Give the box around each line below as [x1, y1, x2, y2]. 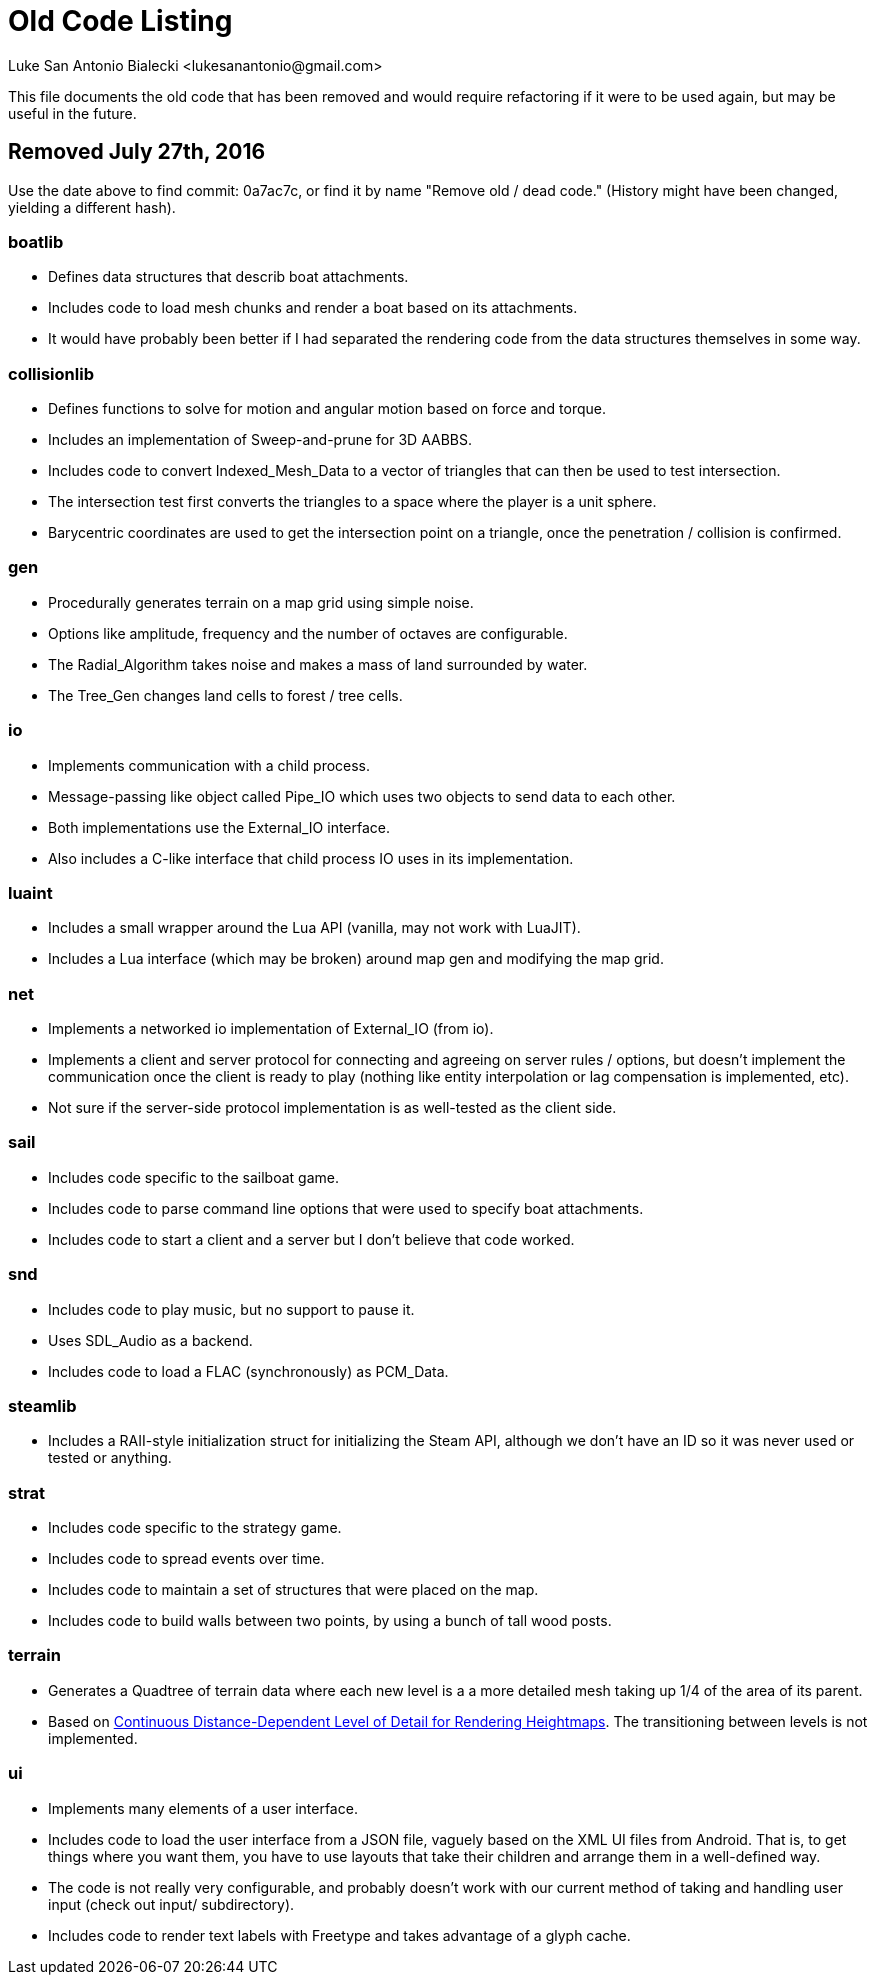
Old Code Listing [8, 4, 233, 38]
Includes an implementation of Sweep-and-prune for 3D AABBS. [48, 431, 472, 449]
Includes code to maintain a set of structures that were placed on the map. [48, 1581, 539, 1599]
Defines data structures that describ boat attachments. [48, 268, 409, 286]
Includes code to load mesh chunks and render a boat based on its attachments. [48, 299, 578, 317]
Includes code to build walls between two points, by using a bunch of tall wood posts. [48, 1612, 612, 1630]
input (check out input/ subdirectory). [48, 1895, 295, 1913]
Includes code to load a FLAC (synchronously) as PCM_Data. [48, 1362, 449, 1380]
